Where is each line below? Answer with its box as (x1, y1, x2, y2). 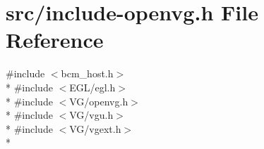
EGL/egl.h (69, 79, 116, 94)
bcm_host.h (61, 66, 114, 81)
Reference (6, 25, 104, 54)
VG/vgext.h (69, 121, 121, 136)
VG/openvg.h (69, 93, 128, 108)
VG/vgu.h (69, 108, 114, 122)
